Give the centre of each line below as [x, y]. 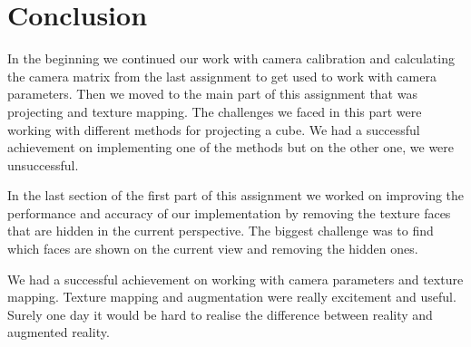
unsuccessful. [43, 164]
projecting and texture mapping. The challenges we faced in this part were [215, 111]
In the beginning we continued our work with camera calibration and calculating [231, 58]
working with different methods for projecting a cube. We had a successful [214, 129]
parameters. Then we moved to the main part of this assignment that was [212, 94]
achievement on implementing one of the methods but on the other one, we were [231, 147]
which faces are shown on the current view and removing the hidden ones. [213, 249]
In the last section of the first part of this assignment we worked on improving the [236, 195]
